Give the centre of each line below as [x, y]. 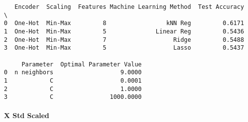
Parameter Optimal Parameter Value [82, 64]
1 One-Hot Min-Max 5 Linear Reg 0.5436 [124, 31]
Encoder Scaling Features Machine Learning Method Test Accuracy [129, 7]
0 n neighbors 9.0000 [73, 73]
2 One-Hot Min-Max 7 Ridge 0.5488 [124, 40]
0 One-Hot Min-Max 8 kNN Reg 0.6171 [124, 23]
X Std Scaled [27, 115]
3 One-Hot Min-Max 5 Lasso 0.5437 [124, 48]
